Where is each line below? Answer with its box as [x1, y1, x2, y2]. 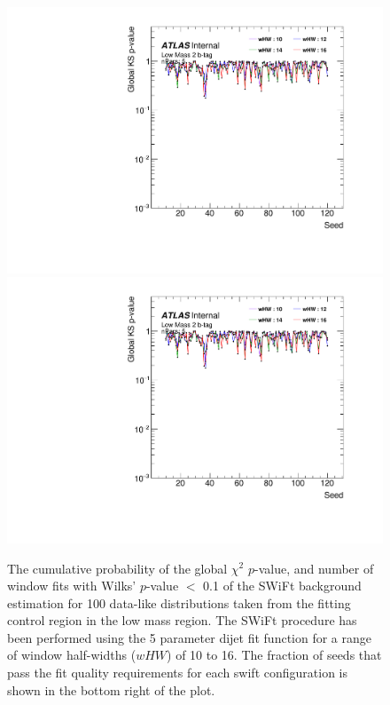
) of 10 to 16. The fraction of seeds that [167, 646, 382, 664]
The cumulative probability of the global [7, 558, 228, 577]
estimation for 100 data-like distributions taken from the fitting [7, 593, 351, 612]
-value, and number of [254, 558, 374, 577]
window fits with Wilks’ [7, 576, 136, 595]
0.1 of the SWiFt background [203, 576, 362, 595]
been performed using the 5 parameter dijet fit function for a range [7, 628, 372, 646]
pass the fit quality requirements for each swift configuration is [7, 663, 347, 682]
